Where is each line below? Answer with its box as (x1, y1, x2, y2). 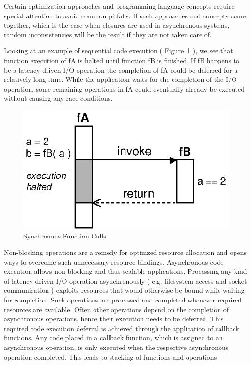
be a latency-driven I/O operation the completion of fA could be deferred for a (4, 64, 238, 75)
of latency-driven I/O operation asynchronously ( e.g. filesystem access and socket (4, 275, 247, 286)
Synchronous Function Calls (23, 231, 106, 241)
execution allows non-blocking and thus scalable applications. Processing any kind (4, 266, 247, 276)
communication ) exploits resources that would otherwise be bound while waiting (4, 285, 245, 295)
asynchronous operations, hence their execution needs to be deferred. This (4, 314, 224, 324)
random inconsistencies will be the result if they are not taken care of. (4, 29, 212, 39)
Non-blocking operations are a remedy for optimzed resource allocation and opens (4, 247, 247, 257)
